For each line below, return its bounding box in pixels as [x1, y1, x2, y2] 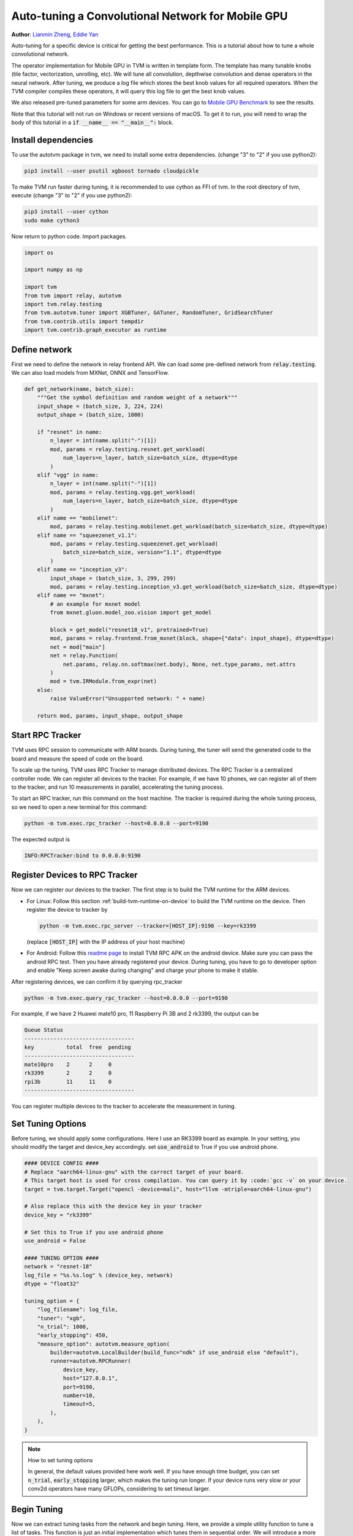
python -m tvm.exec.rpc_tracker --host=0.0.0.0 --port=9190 [24, 820, 209, 826]
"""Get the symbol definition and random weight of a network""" [37, 394, 238, 401]
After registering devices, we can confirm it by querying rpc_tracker [11, 978, 183, 985]
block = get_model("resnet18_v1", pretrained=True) [50, 627, 209, 633]
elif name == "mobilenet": [37, 514, 119, 522]
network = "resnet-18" [24, 1263, 93, 1270]
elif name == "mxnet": [37, 592, 105, 599]
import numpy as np [24, 266, 83, 273]
